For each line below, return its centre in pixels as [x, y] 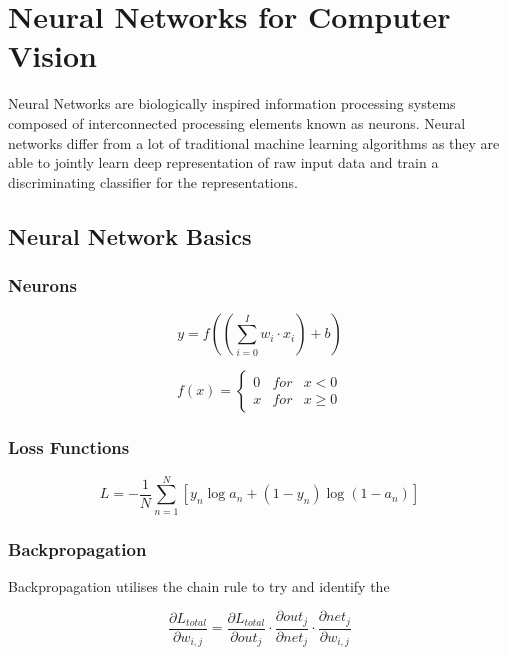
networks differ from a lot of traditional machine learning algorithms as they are [254, 142]
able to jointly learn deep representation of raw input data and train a [223, 162]
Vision [52, 55]
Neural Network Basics [130, 235]
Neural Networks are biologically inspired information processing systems [232, 103]
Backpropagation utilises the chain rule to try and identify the [199, 585]
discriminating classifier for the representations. [153, 181]
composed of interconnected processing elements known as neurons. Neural [237, 122]
